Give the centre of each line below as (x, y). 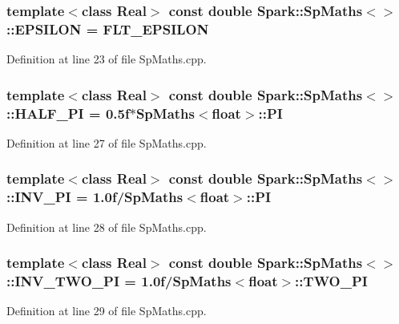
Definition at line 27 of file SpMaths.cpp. (107, 142)
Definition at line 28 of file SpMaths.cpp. (107, 227)
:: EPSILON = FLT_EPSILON (108, 28)
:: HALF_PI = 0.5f (68, 113)
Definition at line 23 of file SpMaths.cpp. (107, 59)
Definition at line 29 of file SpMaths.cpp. (107, 311)
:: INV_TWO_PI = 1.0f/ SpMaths (119, 281)
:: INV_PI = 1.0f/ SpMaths (95, 197)
